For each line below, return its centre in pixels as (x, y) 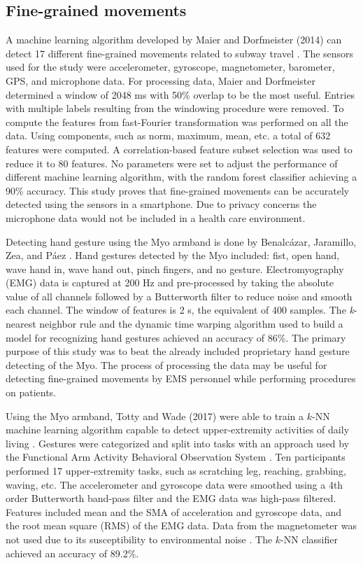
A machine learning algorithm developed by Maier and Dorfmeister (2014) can (174, 40)
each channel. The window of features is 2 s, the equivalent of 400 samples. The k (180, 310)
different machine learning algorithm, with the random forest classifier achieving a (181, 177)
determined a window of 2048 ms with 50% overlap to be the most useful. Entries (180, 94)
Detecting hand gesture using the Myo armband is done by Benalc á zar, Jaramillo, (181, 241)
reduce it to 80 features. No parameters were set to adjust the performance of (172, 163)
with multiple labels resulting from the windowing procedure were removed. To (175, 108)
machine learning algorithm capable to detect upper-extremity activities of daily (178, 430)
